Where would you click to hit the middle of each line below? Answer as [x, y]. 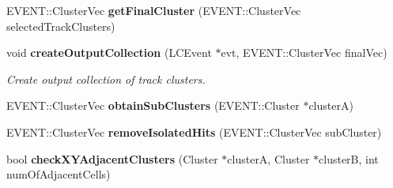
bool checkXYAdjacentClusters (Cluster [112, 158]
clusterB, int [349, 158]
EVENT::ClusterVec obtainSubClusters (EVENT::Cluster [153, 105]
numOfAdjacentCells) [59, 174]
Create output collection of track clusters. [106, 79]
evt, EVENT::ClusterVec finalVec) [304, 53]
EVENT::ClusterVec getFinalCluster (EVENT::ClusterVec [154, 10]
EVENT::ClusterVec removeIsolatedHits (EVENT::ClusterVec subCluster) [194, 132]
